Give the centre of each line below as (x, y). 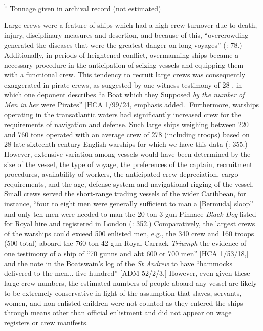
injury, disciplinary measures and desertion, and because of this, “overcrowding (126, 35)
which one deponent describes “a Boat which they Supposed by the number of (124, 94)
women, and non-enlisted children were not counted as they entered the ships (124, 302)
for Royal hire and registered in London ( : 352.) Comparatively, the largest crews (130, 223)
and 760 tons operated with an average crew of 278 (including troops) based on (127, 134)
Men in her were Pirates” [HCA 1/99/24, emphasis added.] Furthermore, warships (131, 104)
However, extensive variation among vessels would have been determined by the (127, 154)
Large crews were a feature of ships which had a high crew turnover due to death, (131, 25)
